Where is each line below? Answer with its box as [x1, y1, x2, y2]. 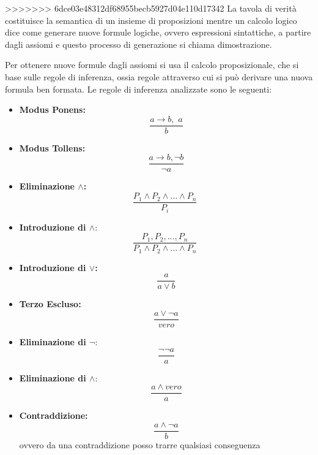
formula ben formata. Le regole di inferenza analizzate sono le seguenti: [5, 82, 272, 95]
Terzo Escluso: [19, 297, 81, 310]
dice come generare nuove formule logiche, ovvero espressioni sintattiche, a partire [5, 26, 311, 39]
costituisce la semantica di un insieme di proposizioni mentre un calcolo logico [5, 13, 297, 26]
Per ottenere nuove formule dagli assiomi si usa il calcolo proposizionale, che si [5, 58, 299, 71]
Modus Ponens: [19, 103, 86, 116]
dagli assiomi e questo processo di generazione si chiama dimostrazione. [5, 37, 272, 50]
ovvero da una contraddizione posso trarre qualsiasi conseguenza [19, 438, 261, 451]
